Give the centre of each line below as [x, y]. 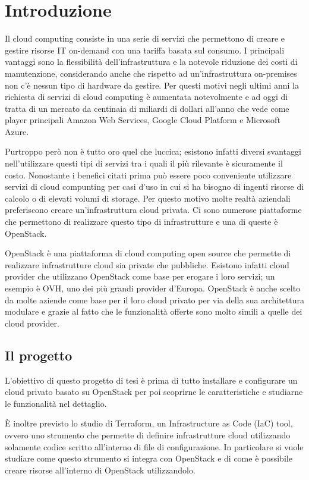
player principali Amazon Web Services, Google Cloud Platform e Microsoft [143, 120]
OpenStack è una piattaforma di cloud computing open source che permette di [148, 253]
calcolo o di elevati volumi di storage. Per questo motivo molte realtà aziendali [148, 198]
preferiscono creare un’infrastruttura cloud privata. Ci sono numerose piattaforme [153, 210]
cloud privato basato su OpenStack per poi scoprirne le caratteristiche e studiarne [154, 392]
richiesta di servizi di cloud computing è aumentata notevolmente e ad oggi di [146, 97]
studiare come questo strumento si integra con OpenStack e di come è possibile [149, 458]
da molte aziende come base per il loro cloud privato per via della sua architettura [154, 299]
